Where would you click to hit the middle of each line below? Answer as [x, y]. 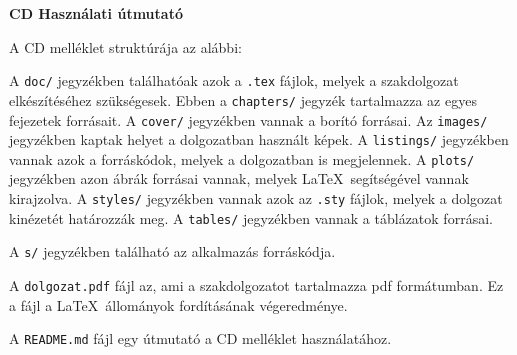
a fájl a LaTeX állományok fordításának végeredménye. [178, 304]
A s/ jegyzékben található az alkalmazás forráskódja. [172, 251]
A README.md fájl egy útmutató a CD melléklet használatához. [200, 338]
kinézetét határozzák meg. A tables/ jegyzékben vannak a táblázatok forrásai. [251, 217]
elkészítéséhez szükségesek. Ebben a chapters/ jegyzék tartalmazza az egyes [243, 99]
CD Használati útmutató [96, 13]
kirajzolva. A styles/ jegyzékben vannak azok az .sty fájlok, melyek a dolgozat [256, 198]
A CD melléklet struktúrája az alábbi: [125, 46]
